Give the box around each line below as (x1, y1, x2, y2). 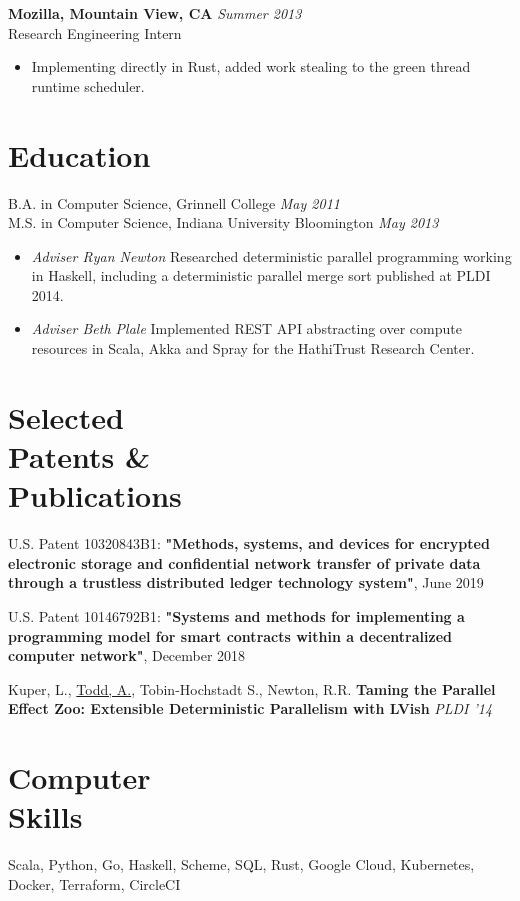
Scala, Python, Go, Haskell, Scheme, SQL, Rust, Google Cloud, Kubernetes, (8, 854, 475, 875)
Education (8, 134, 151, 175)
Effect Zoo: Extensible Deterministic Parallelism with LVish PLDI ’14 (8, 698, 493, 719)
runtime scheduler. (31, 75, 145, 96)
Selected (8, 396, 124, 437)
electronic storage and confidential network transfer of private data (8, 552, 481, 573)
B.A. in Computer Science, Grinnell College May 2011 (8, 192, 340, 213)
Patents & (8, 436, 151, 477)
